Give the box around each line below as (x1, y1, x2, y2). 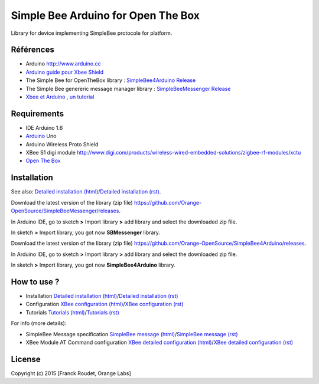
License (11, 354, 41, 364)
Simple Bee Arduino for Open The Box (11, 9, 200, 22)
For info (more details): (11, 320, 67, 327)
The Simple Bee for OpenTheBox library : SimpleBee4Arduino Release (25, 77, 196, 84)
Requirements (11, 109, 64, 119)
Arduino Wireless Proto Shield (25, 140, 99, 147)
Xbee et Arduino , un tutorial (25, 93, 95, 100)
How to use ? (11, 277, 60, 287)
